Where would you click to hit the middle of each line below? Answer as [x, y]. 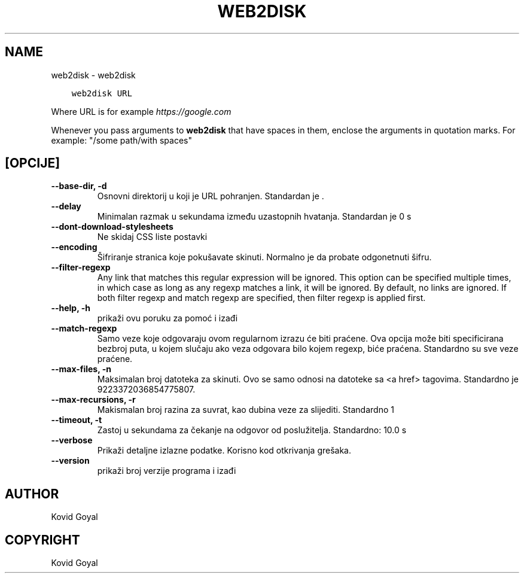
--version [70, 461]
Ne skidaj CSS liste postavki [152, 237]
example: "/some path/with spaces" [121, 140]
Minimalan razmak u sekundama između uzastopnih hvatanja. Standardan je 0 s [254, 217]
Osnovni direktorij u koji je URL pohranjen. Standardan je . [211, 196]
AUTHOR [32, 494]
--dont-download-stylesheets [112, 227]
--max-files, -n [81, 369]
